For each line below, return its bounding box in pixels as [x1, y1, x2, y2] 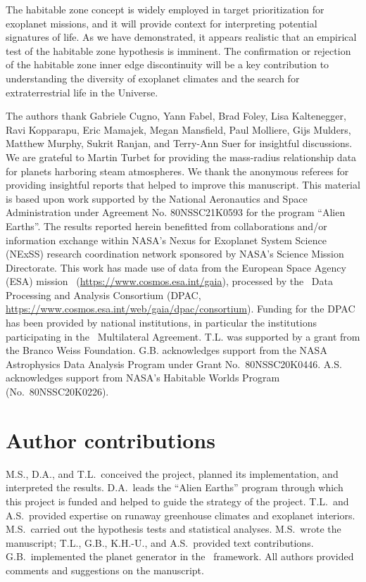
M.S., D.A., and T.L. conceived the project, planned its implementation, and [6, 466, 339, 481]
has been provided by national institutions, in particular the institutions [6, 315, 317, 330]
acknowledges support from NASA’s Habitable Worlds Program [6, 370, 280, 385]
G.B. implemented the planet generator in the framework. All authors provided [6, 549, 354, 564]
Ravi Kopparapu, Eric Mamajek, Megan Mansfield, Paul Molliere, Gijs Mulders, [6, 122, 351, 137]
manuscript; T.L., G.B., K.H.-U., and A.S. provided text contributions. [6, 535, 314, 550]
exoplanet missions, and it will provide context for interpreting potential [6, 15, 317, 30]
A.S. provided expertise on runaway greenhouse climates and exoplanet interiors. [6, 507, 355, 522]
